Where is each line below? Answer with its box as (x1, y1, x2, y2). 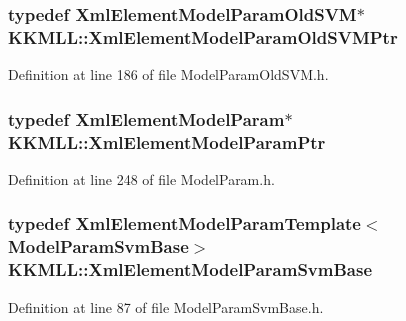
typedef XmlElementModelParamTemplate (8, 211, 361, 236)
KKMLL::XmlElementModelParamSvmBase (8, 257, 373, 282)
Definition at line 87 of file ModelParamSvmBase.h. (8, 296, 324, 317)
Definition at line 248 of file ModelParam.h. (8, 168, 275, 189)
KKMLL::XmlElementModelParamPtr (8, 129, 326, 154)
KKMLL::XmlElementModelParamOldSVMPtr (8, 24, 398, 49)
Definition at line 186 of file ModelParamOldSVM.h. (8, 64, 329, 85)
